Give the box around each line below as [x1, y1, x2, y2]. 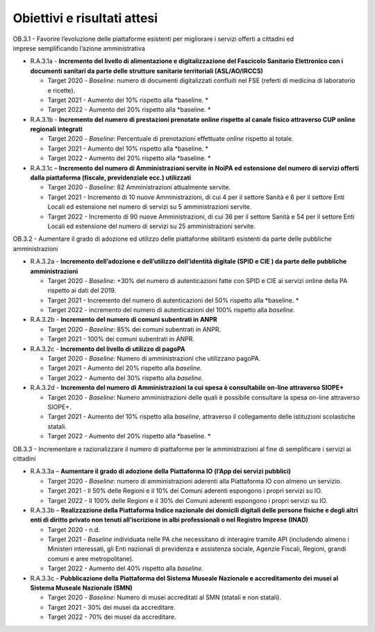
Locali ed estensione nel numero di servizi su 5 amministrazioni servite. [47, 203, 252, 211]
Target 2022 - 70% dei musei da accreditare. [47, 613, 176, 621]
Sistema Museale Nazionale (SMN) [30, 583, 133, 592]
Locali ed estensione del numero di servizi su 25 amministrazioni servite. [47, 222, 256, 230]
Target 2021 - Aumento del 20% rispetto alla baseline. [47, 364, 203, 373]
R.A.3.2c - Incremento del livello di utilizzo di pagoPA [30, 344, 185, 353]
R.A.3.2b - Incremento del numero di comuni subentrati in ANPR [30, 316, 218, 324]
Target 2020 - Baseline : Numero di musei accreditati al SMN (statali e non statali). [47, 593, 281, 601]
